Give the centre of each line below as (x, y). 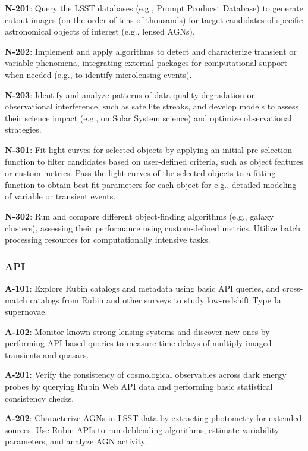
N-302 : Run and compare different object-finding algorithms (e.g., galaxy (139, 216)
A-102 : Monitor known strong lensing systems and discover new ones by (137, 331)
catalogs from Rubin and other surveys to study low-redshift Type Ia (155, 300)
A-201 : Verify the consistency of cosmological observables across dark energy (146, 375)
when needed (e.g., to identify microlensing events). (98, 74)
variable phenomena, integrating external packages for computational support (146, 63)
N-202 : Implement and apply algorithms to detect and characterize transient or (151, 51)
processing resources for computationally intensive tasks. (108, 239)
